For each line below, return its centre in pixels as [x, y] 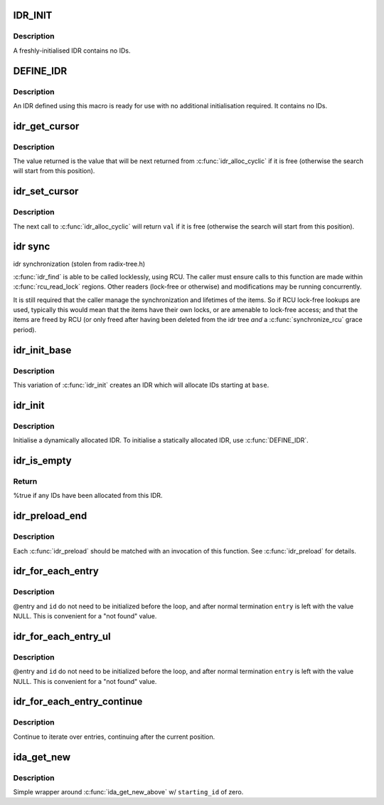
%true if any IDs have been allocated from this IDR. [88, 496]
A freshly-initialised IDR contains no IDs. [72, 51]
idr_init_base [42, 350]
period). [25, 329]
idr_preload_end [50, 516]
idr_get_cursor [46, 126]
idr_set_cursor [46, 191]
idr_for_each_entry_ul [62, 637]
